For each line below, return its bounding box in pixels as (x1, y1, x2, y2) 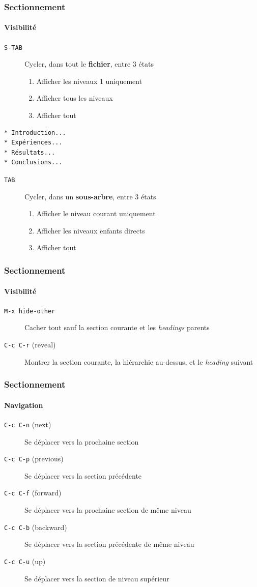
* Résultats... (4, 149, 55, 156)
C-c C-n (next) (4, 419, 51, 429)
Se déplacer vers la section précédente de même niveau (24, 539, 194, 549)
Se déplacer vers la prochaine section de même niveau (24, 505, 191, 515)
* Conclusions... (4, 159, 63, 166)
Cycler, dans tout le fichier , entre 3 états (24, 58, 154, 69)
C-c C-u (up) (4, 555, 46, 566)
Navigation (4, 399, 43, 410)
